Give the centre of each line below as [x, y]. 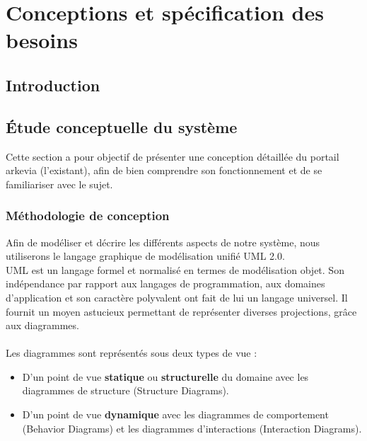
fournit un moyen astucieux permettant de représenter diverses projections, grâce [181, 311]
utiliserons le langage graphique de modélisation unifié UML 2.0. [145, 256]
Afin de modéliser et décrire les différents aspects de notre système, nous [163, 242]
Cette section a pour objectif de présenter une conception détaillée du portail [173, 156]
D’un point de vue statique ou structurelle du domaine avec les [165, 376]
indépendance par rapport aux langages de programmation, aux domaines [165, 283]
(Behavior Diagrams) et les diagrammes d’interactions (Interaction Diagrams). [192, 428]
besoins [42, 40]
